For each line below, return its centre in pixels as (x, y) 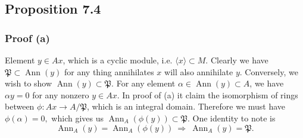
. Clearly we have (237, 60)
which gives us (77, 118)
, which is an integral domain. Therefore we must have (186, 106)
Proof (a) (27, 38)
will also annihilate (199, 71)
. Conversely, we (269, 71)
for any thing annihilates (109, 71)
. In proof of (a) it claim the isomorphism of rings (207, 94)
